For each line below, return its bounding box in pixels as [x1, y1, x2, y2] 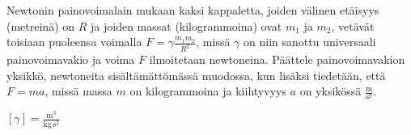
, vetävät [331, 17, 375, 34]
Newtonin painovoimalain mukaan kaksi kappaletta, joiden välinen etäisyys [6, 2, 379, 18]
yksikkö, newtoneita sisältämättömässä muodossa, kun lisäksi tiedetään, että [6, 66, 386, 83]
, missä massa [44, 82, 112, 99]
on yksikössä [299, 82, 362, 99]
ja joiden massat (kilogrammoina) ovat [91, 17, 282, 34]
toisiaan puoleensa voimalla [6, 33, 142, 50]
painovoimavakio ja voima [6, 51, 135, 68]
